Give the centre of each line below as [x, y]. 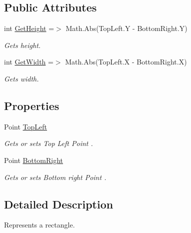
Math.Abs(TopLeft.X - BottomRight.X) [126, 62]
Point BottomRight [34, 160]
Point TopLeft [25, 126]
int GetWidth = [29, 62]
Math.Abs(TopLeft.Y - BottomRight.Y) [126, 28]
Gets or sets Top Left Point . [48, 143]
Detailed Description [59, 204]
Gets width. [21, 78]
